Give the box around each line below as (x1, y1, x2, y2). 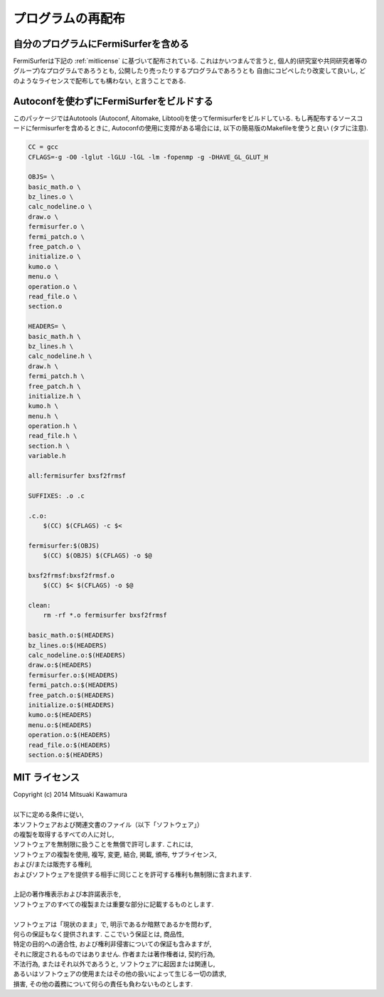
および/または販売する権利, (13, 860, 92, 869)
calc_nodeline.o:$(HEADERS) (28, 652, 126, 659)
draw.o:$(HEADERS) (28, 661, 92, 669)
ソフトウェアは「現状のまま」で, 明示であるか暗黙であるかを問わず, (13, 919, 212, 929)
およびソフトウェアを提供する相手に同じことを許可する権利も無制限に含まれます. (13, 870, 252, 879)
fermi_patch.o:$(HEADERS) (28, 681, 119, 689)
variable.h (28, 452, 66, 460)
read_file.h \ (28, 432, 78, 440)
